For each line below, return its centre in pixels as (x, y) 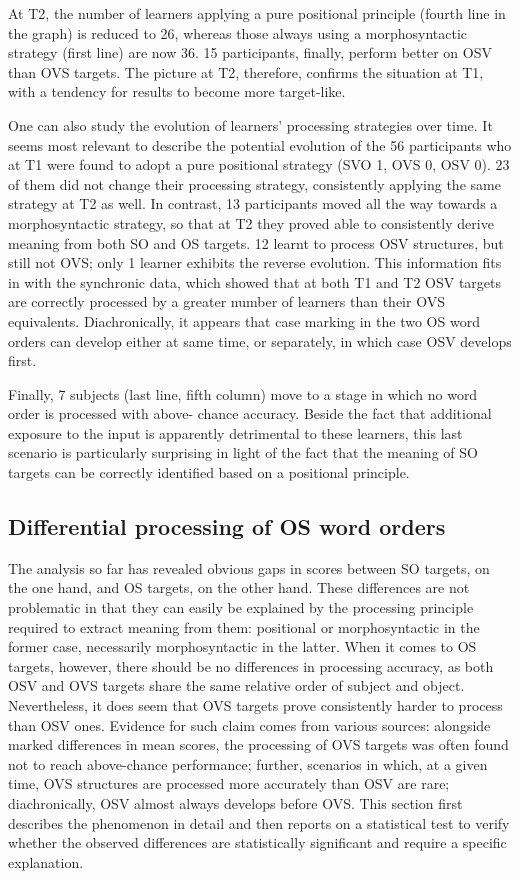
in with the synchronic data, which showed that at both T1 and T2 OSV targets (255, 281)
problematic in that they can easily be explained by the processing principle (241, 607)
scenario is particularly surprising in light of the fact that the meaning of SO (243, 452)
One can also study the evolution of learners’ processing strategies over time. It (250, 124)
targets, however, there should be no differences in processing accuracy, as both (251, 665)
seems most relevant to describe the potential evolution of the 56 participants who (260, 144)
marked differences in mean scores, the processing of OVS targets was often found (258, 744)
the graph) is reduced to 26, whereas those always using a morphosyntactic (238, 32)
